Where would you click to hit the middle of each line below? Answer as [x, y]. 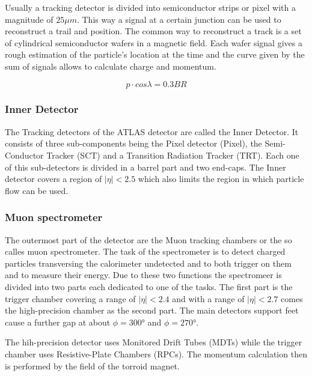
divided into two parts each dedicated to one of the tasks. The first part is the [149, 286]
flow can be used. [37, 190]
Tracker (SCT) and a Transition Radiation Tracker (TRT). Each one [173, 155]
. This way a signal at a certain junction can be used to [179, 19]
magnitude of [29, 19]
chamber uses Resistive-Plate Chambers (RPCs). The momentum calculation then [156, 353]
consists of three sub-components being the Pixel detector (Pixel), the [133, 143]
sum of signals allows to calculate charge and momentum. [111, 66]
